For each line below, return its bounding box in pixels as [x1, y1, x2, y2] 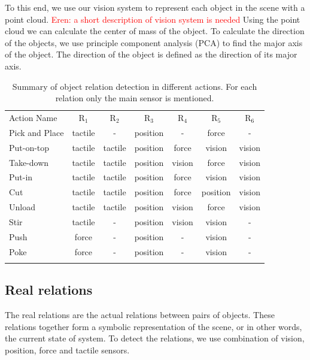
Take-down [9, 156, 49, 168]
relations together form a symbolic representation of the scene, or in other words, [5, 320, 302, 332]
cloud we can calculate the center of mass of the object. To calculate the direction [5, 25, 305, 37]
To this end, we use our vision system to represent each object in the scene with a [5, 1, 305, 13]
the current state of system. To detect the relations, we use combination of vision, [5, 332, 305, 344]
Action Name [9, 111, 57, 123]
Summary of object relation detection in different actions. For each [12, 80, 257, 92]
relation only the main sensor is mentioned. [55, 92, 214, 104]
